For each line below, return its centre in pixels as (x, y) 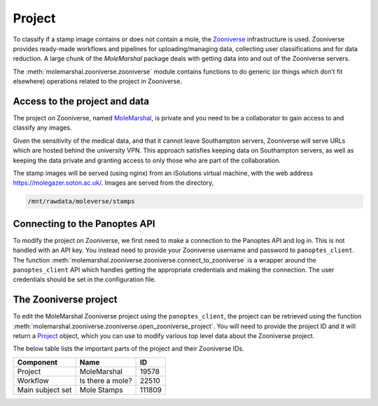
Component (37, 362)
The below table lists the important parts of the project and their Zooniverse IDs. (128, 349)
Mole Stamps (101, 390)
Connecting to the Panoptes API (84, 224)
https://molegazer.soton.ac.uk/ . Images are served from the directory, (113, 183)
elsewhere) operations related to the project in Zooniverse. (97, 81)
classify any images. (42, 128)
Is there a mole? (106, 380)
